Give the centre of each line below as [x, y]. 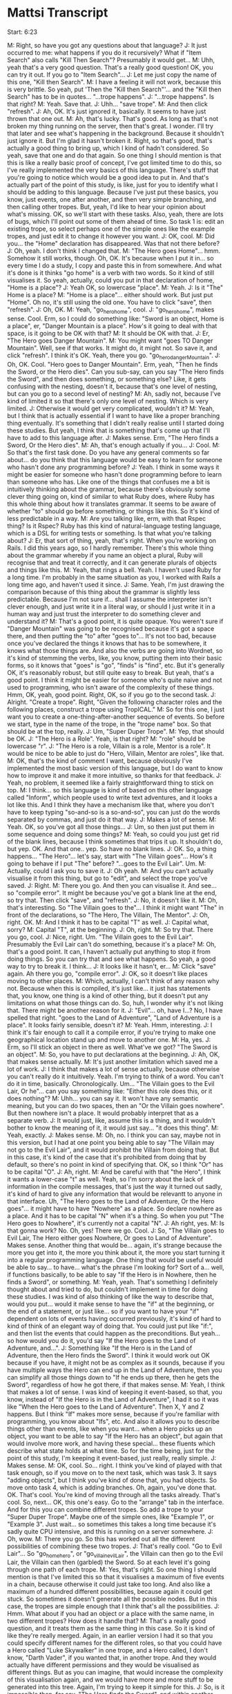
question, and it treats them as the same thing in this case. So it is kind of [111, 1628]
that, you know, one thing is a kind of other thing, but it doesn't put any [108, 996]
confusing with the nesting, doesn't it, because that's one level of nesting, [113, 386]
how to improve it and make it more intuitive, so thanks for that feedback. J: [115, 775]
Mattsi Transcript [58, 13]
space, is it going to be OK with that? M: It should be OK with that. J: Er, [109, 333]
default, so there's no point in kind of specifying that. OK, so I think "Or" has [115, 1164]
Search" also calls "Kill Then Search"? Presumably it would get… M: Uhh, [111, 59]
